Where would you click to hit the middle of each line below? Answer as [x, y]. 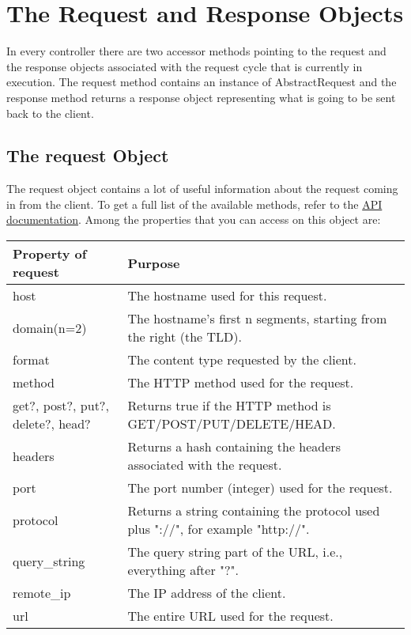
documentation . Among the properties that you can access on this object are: [194, 219]
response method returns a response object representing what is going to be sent [201, 97]
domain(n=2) [50, 327]
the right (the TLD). [185, 337]
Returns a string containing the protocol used [254, 511]
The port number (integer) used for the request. [260, 488]
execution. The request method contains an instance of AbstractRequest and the [202, 82]
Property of [50, 254]
